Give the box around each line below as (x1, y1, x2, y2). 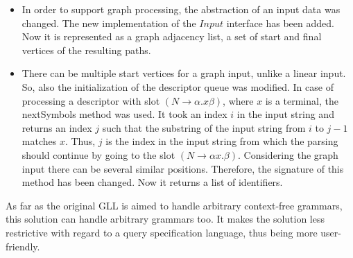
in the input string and (236, 107, 334, 121)
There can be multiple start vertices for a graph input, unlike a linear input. (21, 66, 346, 80)
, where (223, 93, 254, 108)
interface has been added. (226, 15, 334, 30)
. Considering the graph (238, 147, 338, 162)
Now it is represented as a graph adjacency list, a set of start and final (21, 29, 322, 44)
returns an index (21, 120, 92, 135)
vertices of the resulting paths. (21, 42, 151, 57)
